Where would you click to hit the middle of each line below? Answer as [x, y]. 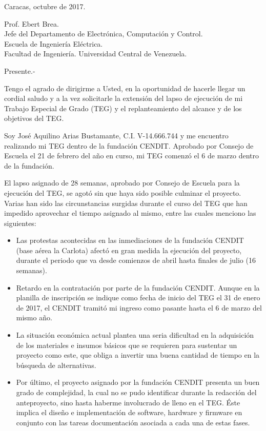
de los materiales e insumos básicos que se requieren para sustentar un [127, 345]
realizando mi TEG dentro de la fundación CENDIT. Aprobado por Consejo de [129, 145]
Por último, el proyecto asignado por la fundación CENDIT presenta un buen [138, 382]
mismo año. [34, 317]
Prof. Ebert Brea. [32, 23]
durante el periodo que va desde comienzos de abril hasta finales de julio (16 [136, 260]
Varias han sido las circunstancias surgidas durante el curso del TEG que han [126, 203]
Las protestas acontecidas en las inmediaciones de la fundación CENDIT [130, 240]
